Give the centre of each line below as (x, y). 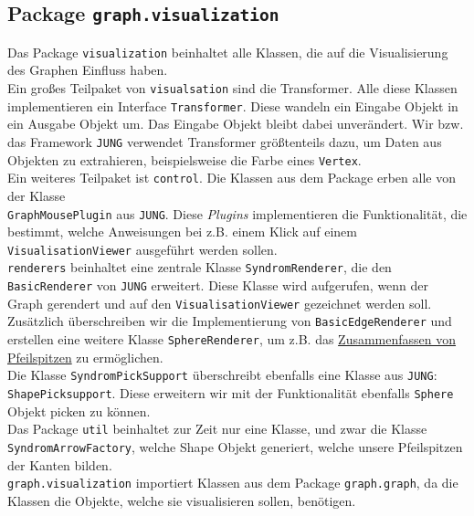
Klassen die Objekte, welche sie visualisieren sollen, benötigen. (182, 500)
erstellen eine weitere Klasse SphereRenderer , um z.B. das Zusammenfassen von (232, 339)
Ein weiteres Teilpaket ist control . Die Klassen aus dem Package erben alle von (232, 178)
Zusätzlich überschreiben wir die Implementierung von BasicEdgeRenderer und (230, 321)
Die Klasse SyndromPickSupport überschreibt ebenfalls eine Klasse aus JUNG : (222, 375)
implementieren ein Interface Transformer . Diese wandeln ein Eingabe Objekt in (233, 105)
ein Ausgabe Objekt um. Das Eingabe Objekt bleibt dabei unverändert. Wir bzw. (236, 124)
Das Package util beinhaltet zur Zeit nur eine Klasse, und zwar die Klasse (217, 429)
